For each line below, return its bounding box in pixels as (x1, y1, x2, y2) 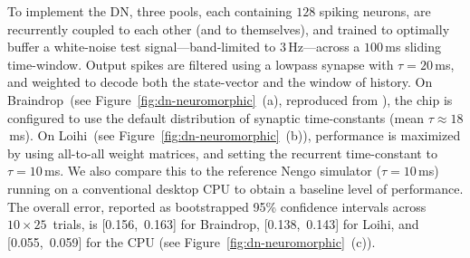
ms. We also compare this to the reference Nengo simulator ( (44, 161, 381, 180)
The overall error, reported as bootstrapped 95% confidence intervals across (7, 196, 427, 215)
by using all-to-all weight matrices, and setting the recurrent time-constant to (7, 143, 437, 162)
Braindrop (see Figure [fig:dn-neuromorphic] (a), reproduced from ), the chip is (7, 90, 453, 109)
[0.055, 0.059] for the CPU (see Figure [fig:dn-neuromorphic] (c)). (7, 232, 376, 251)
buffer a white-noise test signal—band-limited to (7, 37, 276, 56)
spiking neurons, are (319, 2, 431, 20)
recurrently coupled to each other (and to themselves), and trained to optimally (7, 19, 450, 38)
